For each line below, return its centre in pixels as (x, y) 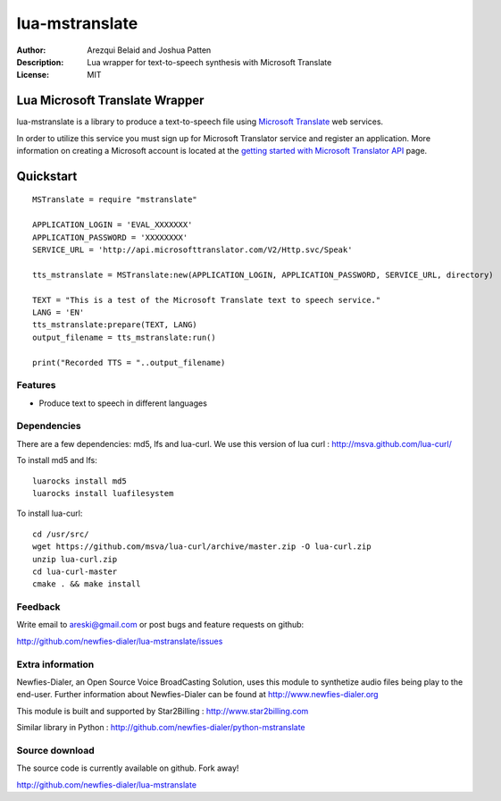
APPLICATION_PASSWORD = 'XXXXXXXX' (110, 237)
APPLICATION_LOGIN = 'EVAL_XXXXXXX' (113, 225)
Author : (31, 50)
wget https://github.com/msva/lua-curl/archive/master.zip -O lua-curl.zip (202, 547)
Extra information (55, 664)
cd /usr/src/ (61, 534)
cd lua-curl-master (75, 571)
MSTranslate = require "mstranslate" (115, 200)
